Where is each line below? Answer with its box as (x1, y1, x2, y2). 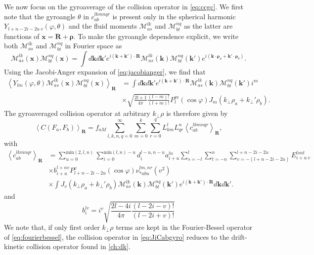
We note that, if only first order (4, 222, 100, 232)
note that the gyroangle (4, 11, 76, 21)
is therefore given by (166, 108, 228, 118)
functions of (4, 31, 40, 41)
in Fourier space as (65, 40, 122, 51)
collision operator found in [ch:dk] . (26, 241, 131, 252)
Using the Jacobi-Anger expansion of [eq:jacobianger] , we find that (4, 66, 206, 76)
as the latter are (183, 21, 233, 31)
